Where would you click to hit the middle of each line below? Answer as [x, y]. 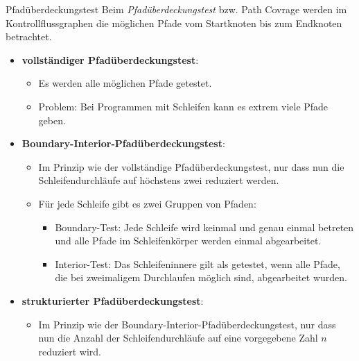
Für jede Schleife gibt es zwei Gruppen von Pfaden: [147, 203]
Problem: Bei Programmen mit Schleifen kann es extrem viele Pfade [183, 106]
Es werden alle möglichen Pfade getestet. [125, 83]
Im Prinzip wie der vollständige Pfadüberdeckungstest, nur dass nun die [191, 166]
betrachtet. [29, 36]
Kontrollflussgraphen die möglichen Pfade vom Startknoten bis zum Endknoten [174, 23]
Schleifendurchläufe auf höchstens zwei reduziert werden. [159, 180]
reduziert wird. [70, 351]
